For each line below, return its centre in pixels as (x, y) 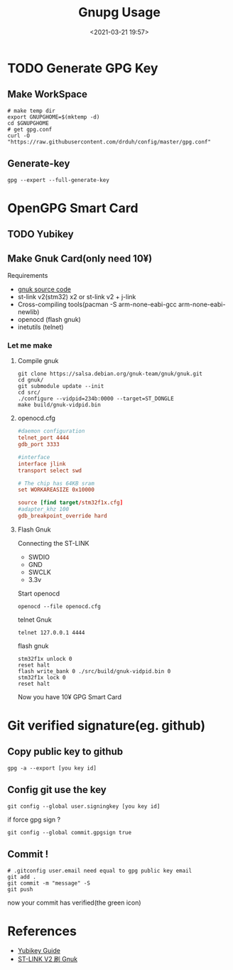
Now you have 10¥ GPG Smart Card (70, 696)
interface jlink (42, 464)
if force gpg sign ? (34, 819)
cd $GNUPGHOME (28, 123)
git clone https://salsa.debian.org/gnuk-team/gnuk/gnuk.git (110, 374)
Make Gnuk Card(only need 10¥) (80, 258)
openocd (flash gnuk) (49, 319)
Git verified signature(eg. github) (107, 726)
